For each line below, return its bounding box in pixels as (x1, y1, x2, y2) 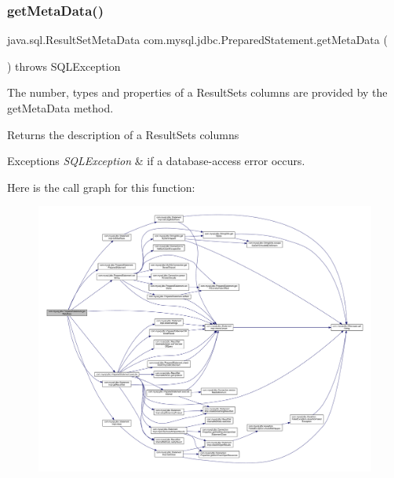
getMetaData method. (7, 100, 114, 116)
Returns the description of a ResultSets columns (7, 126, 239, 142)
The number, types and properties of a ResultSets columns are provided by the (7, 84, 388, 101)
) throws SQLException (7, 57, 121, 74)
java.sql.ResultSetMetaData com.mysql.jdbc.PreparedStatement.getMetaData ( (7, 31, 388, 48)
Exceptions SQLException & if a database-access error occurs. (7, 153, 305, 169)
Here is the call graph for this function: (7, 178, 195, 195)
